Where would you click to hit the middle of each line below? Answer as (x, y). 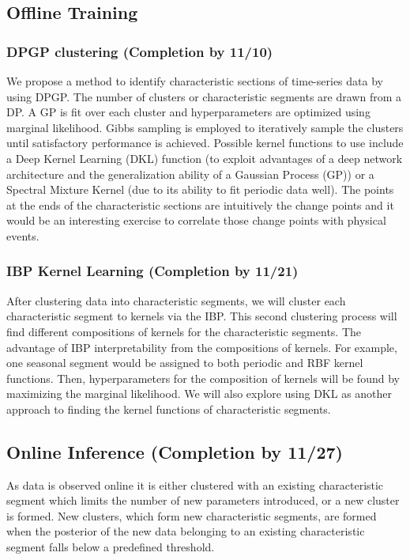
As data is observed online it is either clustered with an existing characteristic (195, 484)
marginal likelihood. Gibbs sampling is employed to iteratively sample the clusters (205, 127)
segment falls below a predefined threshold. (111, 547)
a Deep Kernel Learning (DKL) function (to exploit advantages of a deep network (205, 158)
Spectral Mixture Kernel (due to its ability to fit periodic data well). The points (200, 189)
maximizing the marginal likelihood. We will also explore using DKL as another (199, 394)
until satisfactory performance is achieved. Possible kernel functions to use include (205, 143)
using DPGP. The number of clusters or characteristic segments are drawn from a (204, 96)
